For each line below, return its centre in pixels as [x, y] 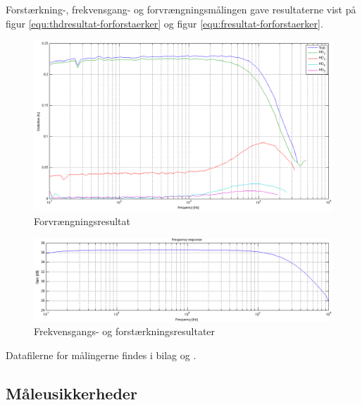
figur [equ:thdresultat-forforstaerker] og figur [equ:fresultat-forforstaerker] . [164, 23]
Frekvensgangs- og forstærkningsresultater [125, 331]
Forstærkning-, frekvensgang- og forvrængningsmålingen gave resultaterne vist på [181, 9]
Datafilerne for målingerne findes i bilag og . [101, 355]
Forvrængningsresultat [82, 220]
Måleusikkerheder [71, 393]
